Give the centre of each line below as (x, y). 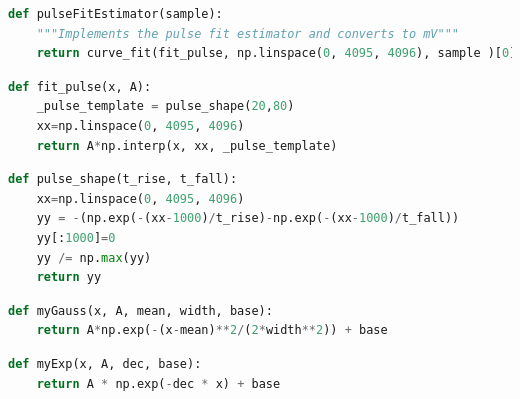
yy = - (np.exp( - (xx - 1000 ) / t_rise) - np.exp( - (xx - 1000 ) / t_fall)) (248, 218)
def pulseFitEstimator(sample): (115, 14)
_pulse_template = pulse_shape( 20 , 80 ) (165, 106)
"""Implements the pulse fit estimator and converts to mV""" (248, 33)
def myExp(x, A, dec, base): (105, 363)
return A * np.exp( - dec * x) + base (158, 383)
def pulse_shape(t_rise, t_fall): (123, 179)
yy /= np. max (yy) (94, 257)
